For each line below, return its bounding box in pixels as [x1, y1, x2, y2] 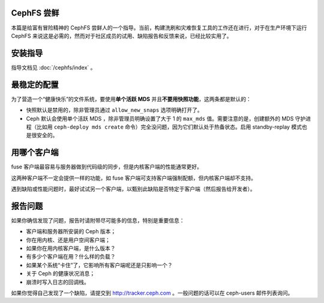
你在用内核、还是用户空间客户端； [26, 236, 110, 243]
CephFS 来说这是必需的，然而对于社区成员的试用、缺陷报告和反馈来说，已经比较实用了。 [11, 32, 232, 39]
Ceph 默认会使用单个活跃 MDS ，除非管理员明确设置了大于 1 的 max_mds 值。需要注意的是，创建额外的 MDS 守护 [26, 115, 306, 122]
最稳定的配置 [11, 79, 59, 90]
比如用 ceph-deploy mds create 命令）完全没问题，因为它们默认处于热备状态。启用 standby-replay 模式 [36, 123, 302, 130]
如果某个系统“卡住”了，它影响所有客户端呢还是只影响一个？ [26, 262, 173, 269]
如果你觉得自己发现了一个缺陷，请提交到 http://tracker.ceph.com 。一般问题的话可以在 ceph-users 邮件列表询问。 [11, 289, 293, 296]
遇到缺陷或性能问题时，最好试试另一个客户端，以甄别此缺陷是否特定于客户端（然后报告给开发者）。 [11, 185, 256, 192]
